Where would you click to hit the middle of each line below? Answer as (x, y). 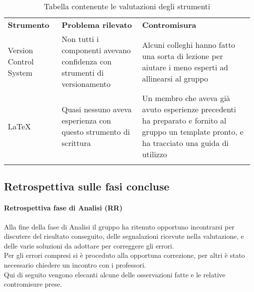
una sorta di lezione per (183, 56)
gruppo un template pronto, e (193, 132)
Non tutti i (80, 39)
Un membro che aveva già (186, 98)
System (20, 73)
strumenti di (83, 73)
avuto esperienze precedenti (189, 109)
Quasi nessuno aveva (97, 109)
